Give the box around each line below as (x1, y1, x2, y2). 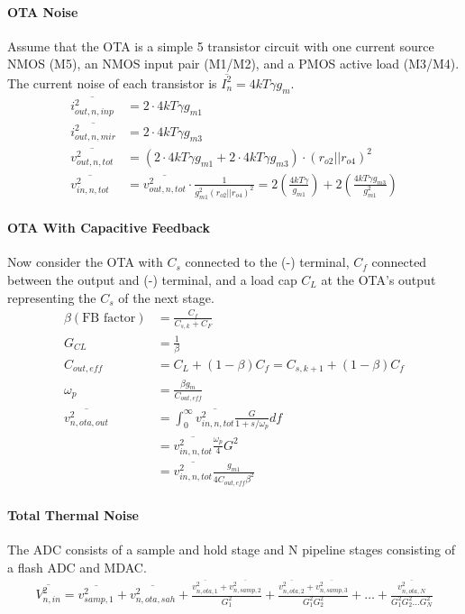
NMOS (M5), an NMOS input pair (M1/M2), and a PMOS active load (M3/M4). (7, 54, 460, 73)
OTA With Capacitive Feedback (7, 218, 210, 237)
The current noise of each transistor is (7, 73, 217, 92)
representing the (7, 288, 96, 307)
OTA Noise (7, 2, 78, 21)
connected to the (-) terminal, (185, 252, 350, 271)
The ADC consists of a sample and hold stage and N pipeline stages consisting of (7, 540, 456, 559)
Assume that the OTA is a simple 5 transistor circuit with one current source (7, 36, 434, 55)
